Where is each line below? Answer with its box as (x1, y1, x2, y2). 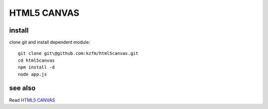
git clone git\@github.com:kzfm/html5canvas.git (18, 51, 138, 56)
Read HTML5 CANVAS (9, 97, 56, 103)
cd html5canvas (18, 57, 55, 63)
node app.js (18, 72, 47, 77)
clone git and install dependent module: (9, 39, 90, 45)
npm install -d (18, 65, 55, 70)
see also (9, 84, 36, 92)
